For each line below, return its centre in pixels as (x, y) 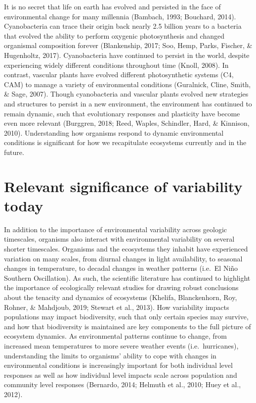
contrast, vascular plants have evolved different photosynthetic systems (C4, (119, 75)
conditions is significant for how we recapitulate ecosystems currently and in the (125, 142)
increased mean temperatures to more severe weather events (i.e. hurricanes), (121, 345)
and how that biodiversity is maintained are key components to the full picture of (128, 326)
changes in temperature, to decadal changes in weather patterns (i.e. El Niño (121, 268)
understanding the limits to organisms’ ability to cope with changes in (110, 355)
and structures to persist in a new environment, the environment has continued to (128, 103)
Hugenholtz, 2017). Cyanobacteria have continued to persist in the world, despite (127, 55)
